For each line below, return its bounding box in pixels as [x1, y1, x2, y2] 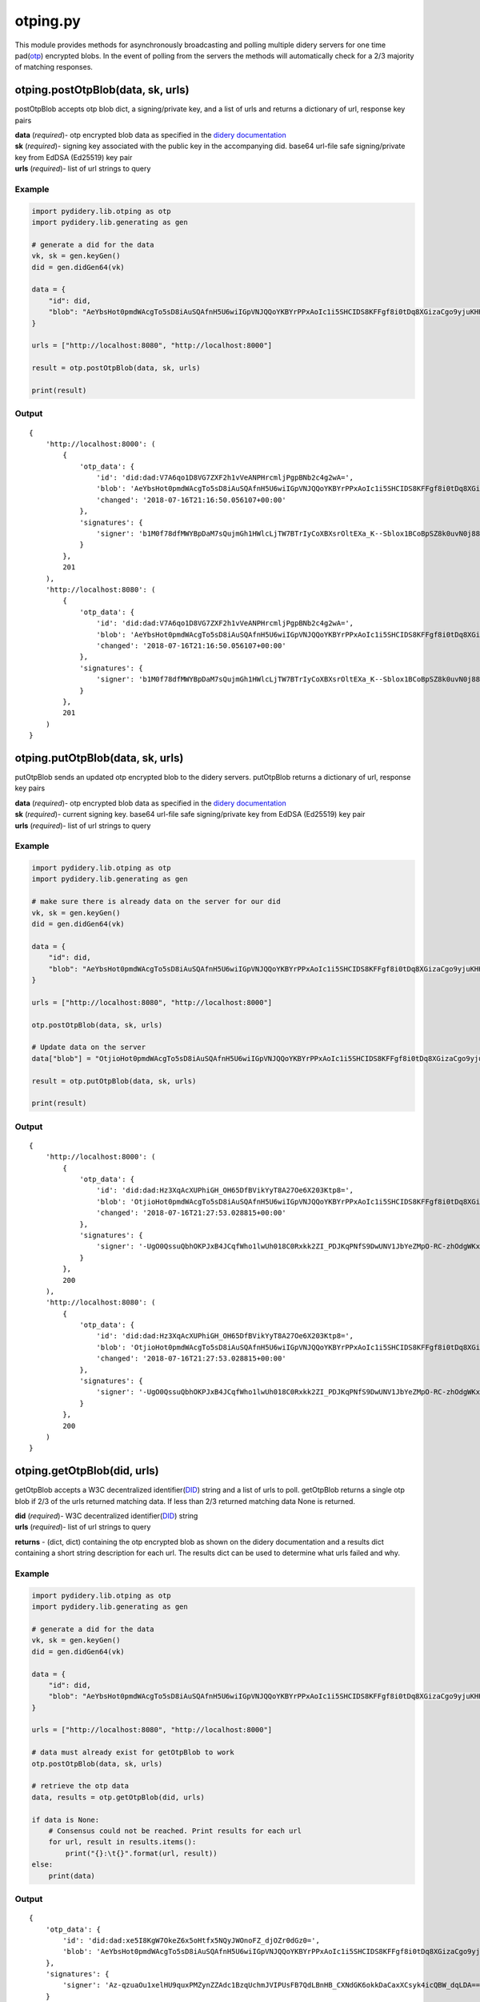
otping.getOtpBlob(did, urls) [14, 1464, 159, 1477]
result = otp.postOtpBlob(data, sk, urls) [31, 364, 201, 372]
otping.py [14, 12, 82, 30]
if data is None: [31, 1815, 100, 1824]
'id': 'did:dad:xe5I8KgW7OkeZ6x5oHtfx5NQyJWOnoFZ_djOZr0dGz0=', [62, 1936, 320, 1945]
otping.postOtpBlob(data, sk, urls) [14, 83, 190, 97]
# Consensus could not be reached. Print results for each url [48, 1827, 302, 1835]
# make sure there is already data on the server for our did [31, 897, 281, 907]
